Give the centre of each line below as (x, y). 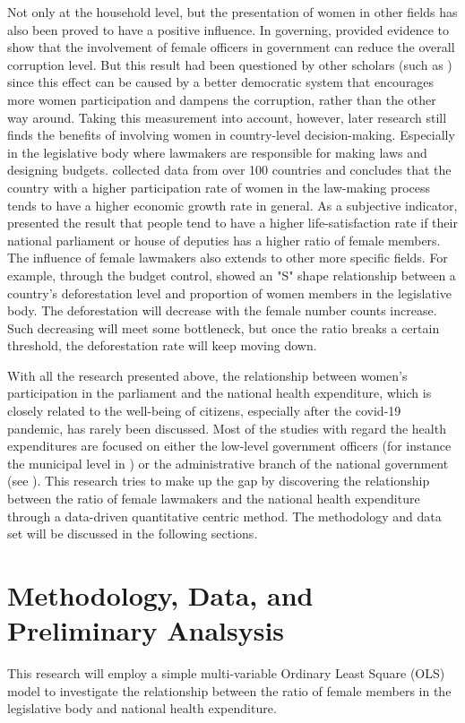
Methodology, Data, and (160, 595)
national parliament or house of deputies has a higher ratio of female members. (224, 240)
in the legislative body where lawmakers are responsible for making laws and (217, 152)
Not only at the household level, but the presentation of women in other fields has (232, 12)
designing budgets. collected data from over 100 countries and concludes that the (229, 170)
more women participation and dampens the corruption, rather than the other (222, 99)
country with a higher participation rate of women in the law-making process (219, 187)
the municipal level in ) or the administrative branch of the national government (228, 463)
